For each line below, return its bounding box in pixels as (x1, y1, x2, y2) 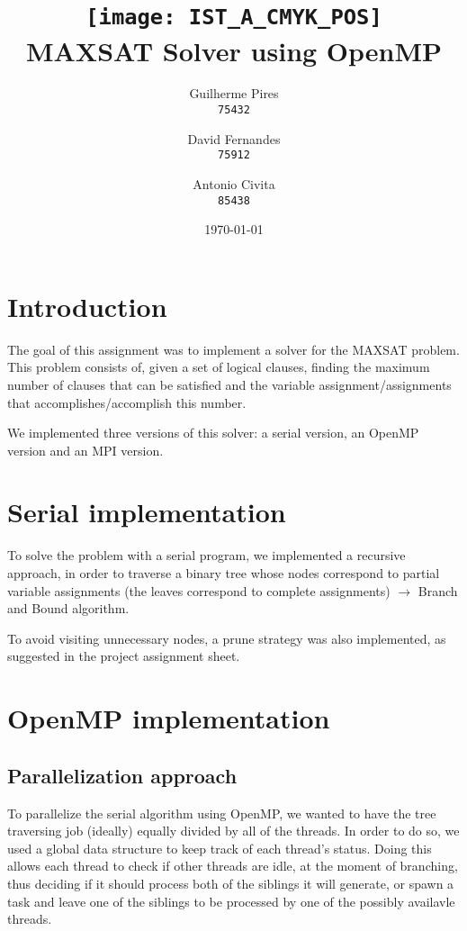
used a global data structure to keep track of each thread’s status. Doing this (7, 838, 432, 857)
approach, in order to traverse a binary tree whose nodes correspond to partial (7, 564, 440, 582)
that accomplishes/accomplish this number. (7, 393, 247, 411)
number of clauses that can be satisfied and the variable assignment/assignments (7, 375, 452, 393)
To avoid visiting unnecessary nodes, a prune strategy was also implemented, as (7, 628, 446, 647)
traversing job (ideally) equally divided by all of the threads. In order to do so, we (7, 821, 460, 840)
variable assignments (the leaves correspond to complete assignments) (7, 581, 391, 600)
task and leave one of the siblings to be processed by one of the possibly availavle (7, 891, 455, 910)
